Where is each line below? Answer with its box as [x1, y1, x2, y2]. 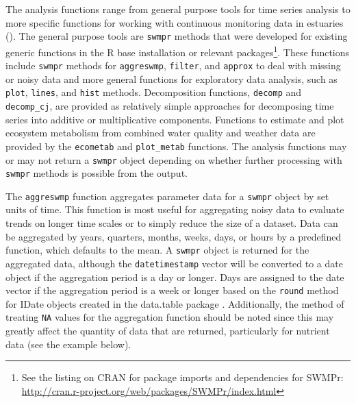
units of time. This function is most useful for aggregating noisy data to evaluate [5, 202, 344, 217]
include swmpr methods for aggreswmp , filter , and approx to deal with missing [5, 58, 341, 73]
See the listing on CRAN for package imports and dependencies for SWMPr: [21, 370, 344, 384]
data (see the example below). [5, 337, 131, 351]
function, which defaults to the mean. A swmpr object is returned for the [5, 243, 309, 257]
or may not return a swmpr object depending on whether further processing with [5, 152, 342, 167]
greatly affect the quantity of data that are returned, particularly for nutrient [5, 323, 330, 338]
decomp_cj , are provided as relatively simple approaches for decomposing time [5, 99, 334, 112]
